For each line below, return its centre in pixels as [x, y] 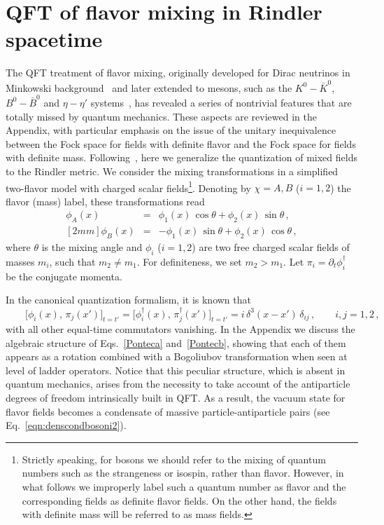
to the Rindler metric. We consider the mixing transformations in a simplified [172, 171]
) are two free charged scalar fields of [271, 247]
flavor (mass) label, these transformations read [105, 201]
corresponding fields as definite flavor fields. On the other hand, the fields [179, 500]
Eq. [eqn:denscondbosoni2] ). [66, 425]
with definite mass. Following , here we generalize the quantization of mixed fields [182, 157]
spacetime [54, 39]
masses [20, 261]
